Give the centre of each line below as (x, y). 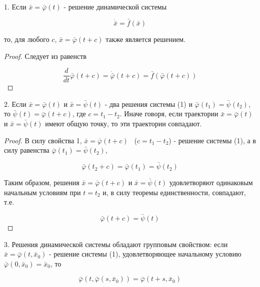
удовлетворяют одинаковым (211, 182)
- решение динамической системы (115, 6)
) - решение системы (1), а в (212, 140)
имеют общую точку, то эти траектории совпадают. (123, 124)
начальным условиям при (42, 192)
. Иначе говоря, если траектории (169, 114)
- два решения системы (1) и (148, 104)
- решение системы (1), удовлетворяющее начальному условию (145, 254)
